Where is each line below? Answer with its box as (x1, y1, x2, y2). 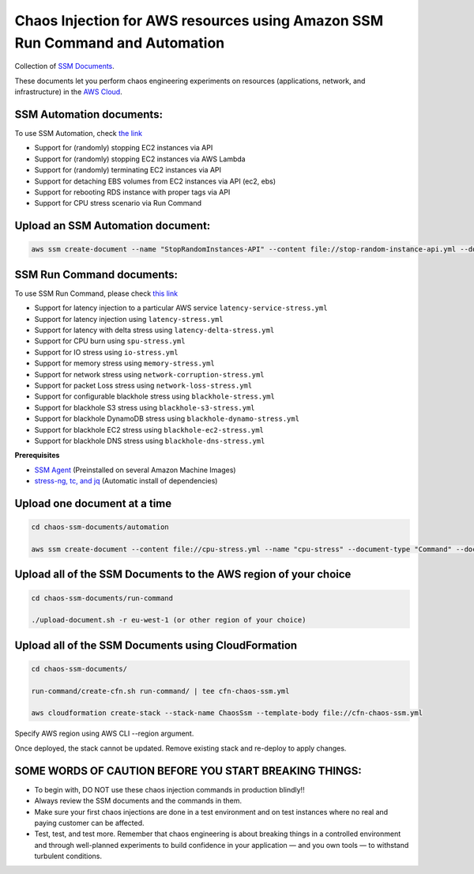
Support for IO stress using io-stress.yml (34, 347, 179, 357)
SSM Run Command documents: (14, 267, 178, 281)
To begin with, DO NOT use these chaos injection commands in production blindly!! (34, 785, 305, 794)
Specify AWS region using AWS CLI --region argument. (14, 728, 194, 739)
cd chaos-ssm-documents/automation (31, 523, 169, 532)
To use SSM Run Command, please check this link (14, 289, 178, 298)
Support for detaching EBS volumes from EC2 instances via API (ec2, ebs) (34, 176, 276, 186)
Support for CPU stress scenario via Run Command (34, 199, 201, 208)
